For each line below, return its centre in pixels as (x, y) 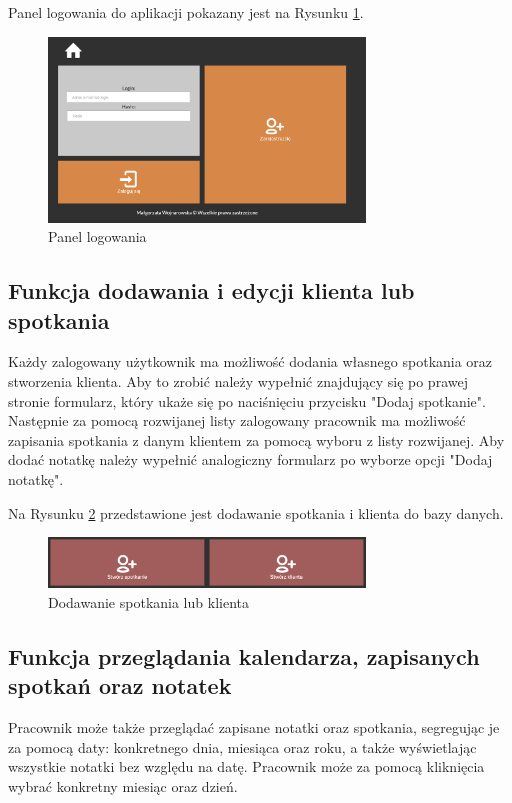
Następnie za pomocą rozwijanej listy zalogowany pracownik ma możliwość (237, 420)
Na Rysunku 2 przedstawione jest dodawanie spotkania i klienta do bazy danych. (256, 512)
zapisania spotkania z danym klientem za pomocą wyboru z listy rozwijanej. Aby (256, 439)
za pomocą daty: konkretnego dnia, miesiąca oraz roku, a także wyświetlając (242, 746)
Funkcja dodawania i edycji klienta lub (211, 290)
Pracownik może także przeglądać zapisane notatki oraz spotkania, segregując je (254, 727)
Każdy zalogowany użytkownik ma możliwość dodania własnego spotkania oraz (250, 361)
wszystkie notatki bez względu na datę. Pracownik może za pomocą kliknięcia (246, 766)
